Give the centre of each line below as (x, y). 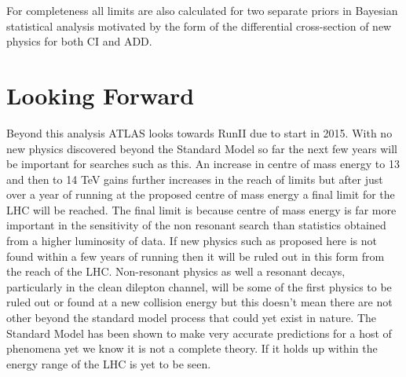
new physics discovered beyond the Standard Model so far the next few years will (202, 148)
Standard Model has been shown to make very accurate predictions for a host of (199, 333)
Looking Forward (101, 95)
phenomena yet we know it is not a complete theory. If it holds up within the (192, 348)
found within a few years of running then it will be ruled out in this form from (196, 256)
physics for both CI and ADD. (79, 41)
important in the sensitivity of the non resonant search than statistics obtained (196, 225)
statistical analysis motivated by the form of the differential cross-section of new (199, 26)
